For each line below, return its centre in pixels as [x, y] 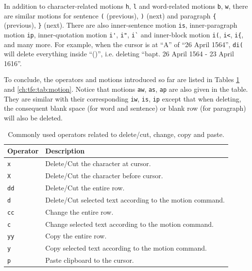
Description [65, 151]
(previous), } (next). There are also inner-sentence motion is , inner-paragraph [121, 25]
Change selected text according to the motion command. [129, 224]
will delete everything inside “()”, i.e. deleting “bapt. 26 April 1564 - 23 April [119, 54]
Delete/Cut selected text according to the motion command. [135, 199]
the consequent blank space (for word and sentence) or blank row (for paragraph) [125, 108]
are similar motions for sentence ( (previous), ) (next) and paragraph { [110, 15]
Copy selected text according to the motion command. [126, 248]
